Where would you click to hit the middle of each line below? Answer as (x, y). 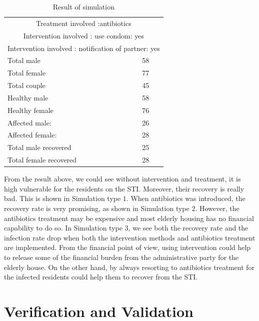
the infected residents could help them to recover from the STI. (101, 277)
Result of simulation (83, 6)
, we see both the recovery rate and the (188, 228)
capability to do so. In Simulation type (63, 228)
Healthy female (30, 110)
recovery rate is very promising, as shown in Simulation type (97, 208)
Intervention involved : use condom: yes (84, 35)
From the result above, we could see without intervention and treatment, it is (122, 179)
